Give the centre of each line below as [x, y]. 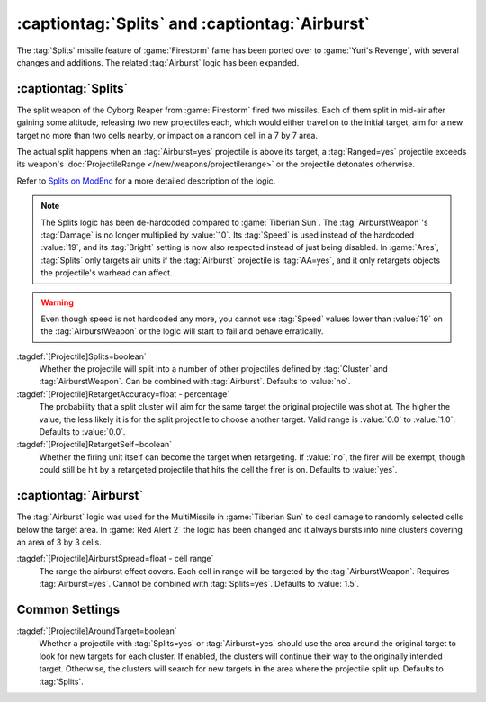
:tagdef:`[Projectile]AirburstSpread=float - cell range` [115, 559]
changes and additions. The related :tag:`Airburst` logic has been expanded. [158, 62]
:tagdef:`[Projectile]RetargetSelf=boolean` [94, 445]
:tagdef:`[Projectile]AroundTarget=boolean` [97, 631]
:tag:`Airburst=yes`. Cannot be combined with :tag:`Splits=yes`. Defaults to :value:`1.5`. [199, 584]
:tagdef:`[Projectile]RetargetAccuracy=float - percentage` [123, 394]
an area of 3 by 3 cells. [59, 542]
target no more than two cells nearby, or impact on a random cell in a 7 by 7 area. [167, 135]
